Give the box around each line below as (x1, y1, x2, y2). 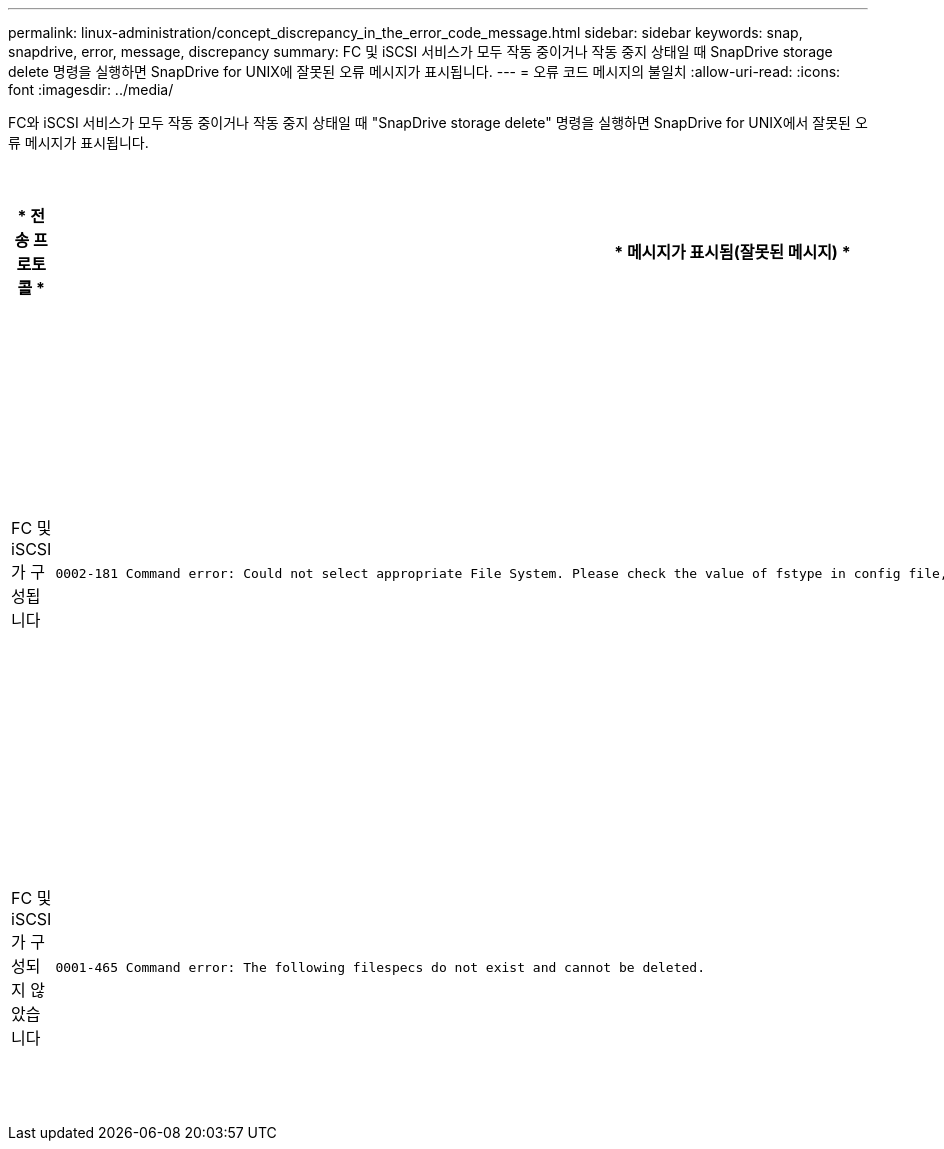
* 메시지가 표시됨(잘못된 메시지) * (614, 242, 851, 262)
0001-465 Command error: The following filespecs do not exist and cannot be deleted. (55, 959, 706, 975)
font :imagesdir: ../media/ (8, 81, 174, 98)
